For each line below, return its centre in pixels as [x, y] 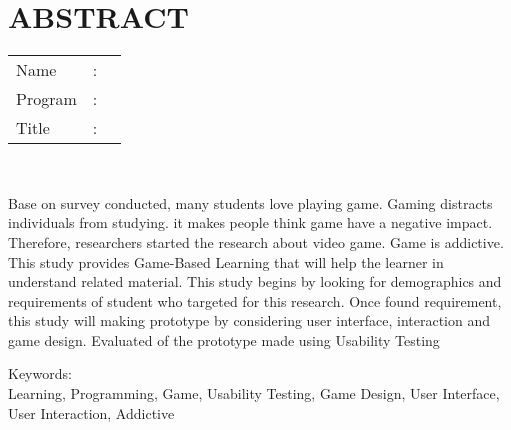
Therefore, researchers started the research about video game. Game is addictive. [256, 241]
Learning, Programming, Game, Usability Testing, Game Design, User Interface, [254, 393]
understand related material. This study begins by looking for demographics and [255, 281]
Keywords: [40, 373]
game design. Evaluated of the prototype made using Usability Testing [224, 339]
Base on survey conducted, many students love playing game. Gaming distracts [250, 202]
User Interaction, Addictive [91, 412]
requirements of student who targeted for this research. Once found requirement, [255, 300]
